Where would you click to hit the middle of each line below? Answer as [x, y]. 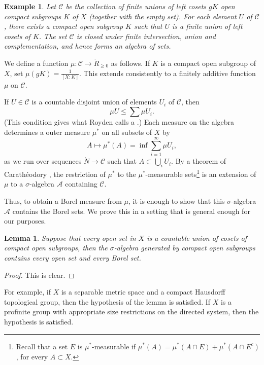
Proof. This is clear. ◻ [39, 275]
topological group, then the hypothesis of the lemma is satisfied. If [107, 301]
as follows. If [130, 63]
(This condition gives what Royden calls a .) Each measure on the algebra [119, 122]
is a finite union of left [207, 26]
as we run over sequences [43, 161]
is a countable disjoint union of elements [94, 102]
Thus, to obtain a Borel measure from [63, 201]
